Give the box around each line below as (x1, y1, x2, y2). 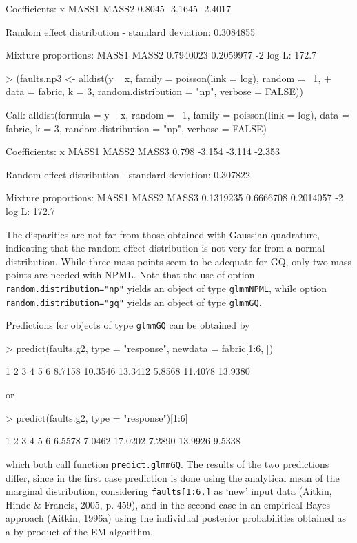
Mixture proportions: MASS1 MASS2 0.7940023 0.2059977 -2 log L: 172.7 (6, 48, 317, 62)
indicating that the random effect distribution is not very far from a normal (6, 240, 325, 255)
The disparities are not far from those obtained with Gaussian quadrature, (6, 227, 320, 241)
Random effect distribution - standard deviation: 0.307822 (6, 167, 251, 181)
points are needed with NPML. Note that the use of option (6, 267, 255, 282)
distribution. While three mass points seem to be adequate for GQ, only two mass (6, 254, 352, 268)
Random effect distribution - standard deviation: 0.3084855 (6, 24, 256, 39)
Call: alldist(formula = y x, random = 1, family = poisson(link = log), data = (6, 107, 349, 121)
